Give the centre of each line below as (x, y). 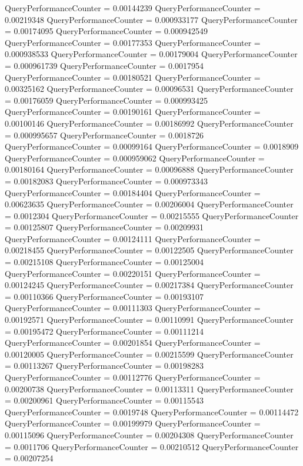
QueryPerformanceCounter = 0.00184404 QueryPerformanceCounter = (133, 192)
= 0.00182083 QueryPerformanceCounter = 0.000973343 (106, 181)
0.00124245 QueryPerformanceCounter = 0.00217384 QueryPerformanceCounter (149, 285)
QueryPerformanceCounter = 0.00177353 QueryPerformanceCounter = (133, 42)
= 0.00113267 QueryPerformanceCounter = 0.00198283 (104, 366)
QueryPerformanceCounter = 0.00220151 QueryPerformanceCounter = (133, 273)
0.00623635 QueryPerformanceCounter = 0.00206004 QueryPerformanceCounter (149, 204)
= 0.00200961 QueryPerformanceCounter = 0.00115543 (104, 400)
